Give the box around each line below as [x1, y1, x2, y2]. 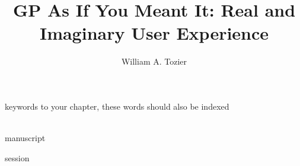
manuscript [5, 132, 46, 144]
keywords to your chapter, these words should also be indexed [5, 100, 229, 112]
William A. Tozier [121, 55, 187, 68]
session [5, 151, 30, 164]
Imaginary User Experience [39, 21, 269, 45]
